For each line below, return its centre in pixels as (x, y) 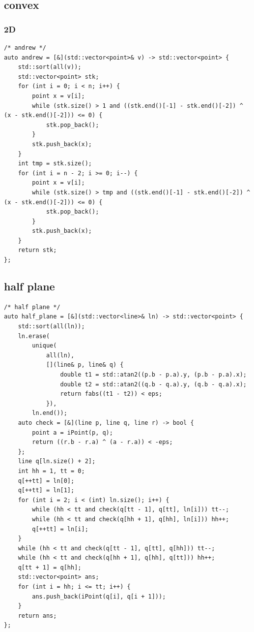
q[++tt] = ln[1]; (46, 490)
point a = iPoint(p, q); (72, 432)
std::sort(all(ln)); (51, 327)
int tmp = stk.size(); (55, 164)
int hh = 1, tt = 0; (51, 471)
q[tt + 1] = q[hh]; (50, 567)
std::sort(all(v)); (50, 67)
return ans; (37, 616)
